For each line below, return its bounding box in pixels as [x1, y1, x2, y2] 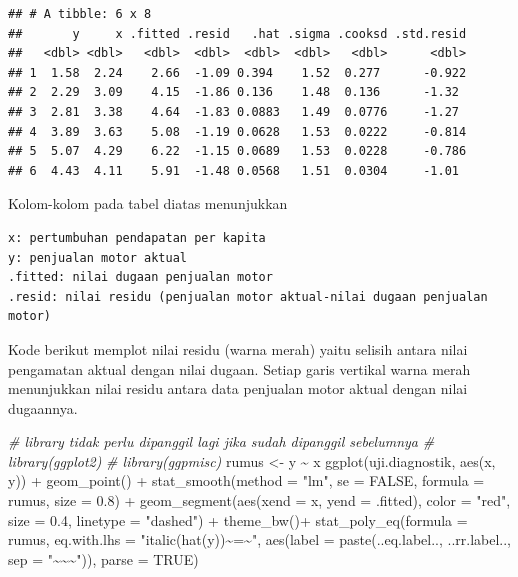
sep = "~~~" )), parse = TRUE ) [8, 548, 199, 569]
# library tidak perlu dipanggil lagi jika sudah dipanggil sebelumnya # [8, 431, 435, 452]
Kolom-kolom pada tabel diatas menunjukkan [8, 193, 288, 214]
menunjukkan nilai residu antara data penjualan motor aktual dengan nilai [8, 378, 468, 399]
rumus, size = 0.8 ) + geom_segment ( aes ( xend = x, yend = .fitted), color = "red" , [8, 490, 511, 511]
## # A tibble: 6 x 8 [8, 7, 152, 21]
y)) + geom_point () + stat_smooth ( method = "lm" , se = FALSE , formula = [8, 470, 485, 491]
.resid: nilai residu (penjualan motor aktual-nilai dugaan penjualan [8, 289, 488, 304]
